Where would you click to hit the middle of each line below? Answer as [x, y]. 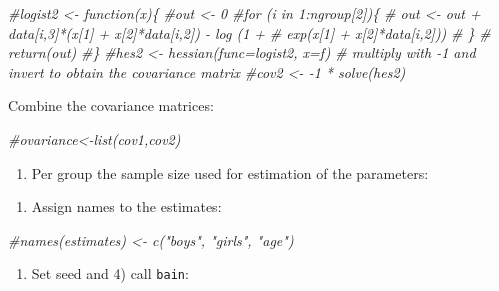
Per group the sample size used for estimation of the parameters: [230, 172]
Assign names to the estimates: [126, 206]
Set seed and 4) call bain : [110, 273]
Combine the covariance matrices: [111, 105]
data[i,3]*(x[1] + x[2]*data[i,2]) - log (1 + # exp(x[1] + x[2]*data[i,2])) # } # [249, 32]
